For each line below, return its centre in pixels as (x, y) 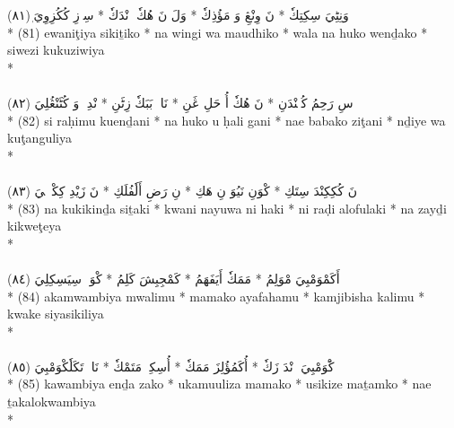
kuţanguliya (39, 138)
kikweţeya (35, 226)
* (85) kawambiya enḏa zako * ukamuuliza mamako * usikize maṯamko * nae (219, 384)
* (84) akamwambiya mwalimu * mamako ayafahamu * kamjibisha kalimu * (216, 296)
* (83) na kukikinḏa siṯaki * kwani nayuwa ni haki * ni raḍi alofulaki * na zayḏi (227, 208)
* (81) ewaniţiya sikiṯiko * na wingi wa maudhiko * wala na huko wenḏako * (218, 32)
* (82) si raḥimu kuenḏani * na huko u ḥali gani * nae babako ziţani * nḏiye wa (227, 120)
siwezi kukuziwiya (56, 50)
